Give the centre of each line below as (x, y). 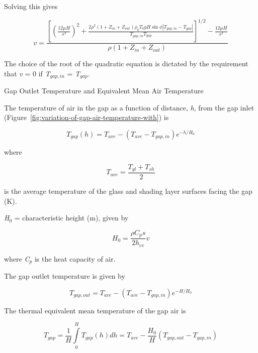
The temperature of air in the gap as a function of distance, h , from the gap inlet (129, 107)
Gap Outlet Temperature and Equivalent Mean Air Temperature (104, 91)
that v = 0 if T (27, 73)
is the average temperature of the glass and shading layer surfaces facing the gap (128, 191)
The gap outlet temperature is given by (65, 276)
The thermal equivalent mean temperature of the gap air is (95, 310)
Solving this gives (31, 6)
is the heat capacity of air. (75, 258)
